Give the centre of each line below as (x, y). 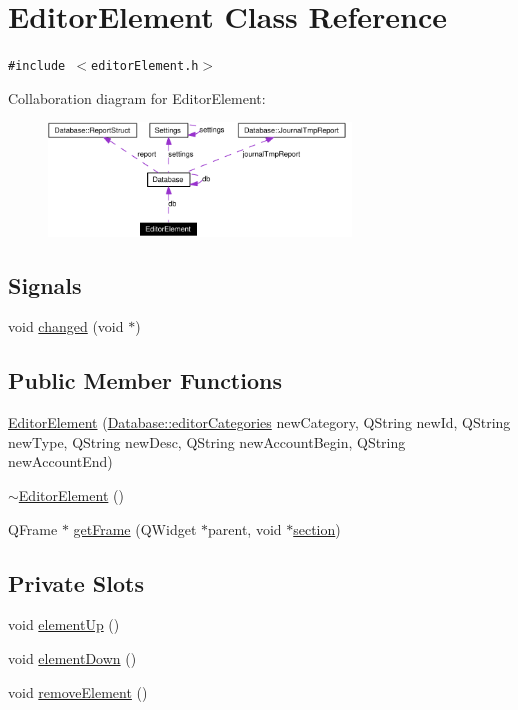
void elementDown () (72, 657)
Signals (45, 284)
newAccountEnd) (60, 461)
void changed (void (66, 326)
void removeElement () (78, 691)
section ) (317, 528)
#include (37, 66)
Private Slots (76, 582)
